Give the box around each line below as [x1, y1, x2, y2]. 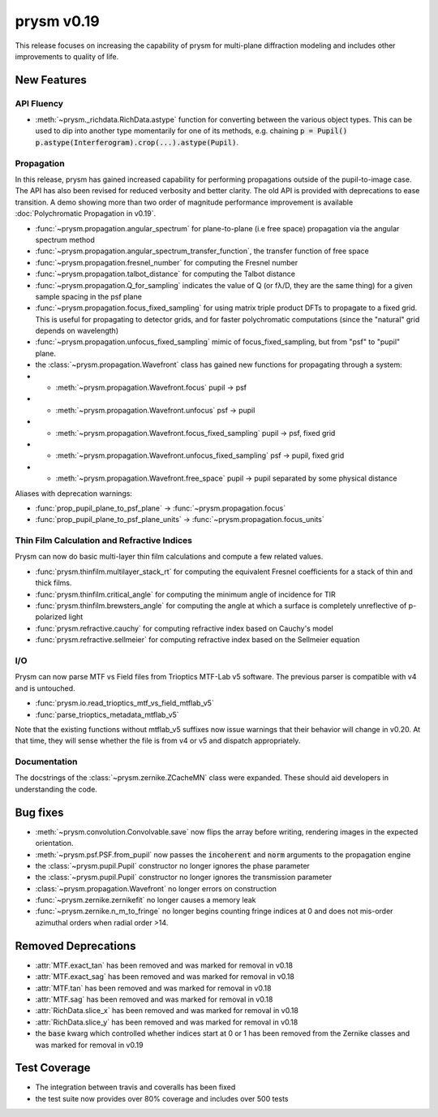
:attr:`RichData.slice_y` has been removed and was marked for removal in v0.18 [35, 1017, 298, 1027]
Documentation [15, 756, 78, 767]
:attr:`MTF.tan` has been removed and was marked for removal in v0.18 [35, 983, 272, 993]
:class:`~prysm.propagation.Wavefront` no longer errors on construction [35, 883, 277, 893]
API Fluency [15, 97, 64, 109]
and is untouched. [15, 683, 76, 693]
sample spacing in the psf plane [35, 291, 142, 301]
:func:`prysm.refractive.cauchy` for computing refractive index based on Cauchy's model [35, 623, 334, 633]
